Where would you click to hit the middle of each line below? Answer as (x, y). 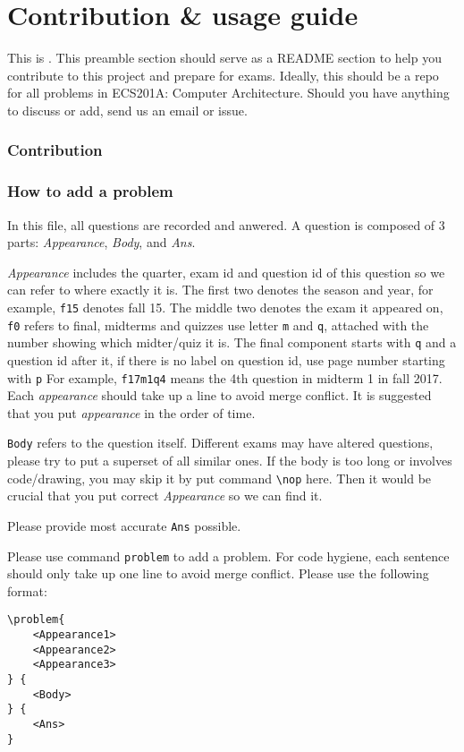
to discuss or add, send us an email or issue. (127, 110)
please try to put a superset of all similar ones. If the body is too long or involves (230, 460)
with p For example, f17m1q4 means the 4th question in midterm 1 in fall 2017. (225, 377)
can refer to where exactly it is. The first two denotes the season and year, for (220, 290)
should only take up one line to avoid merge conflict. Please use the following (218, 573)
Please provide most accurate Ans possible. (124, 525)
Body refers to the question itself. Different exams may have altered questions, (220, 443)
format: (27, 590)
